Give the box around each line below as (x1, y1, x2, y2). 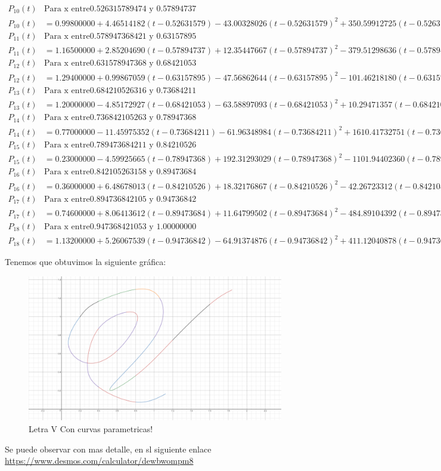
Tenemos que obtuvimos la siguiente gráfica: (5, 255, 166, 268)
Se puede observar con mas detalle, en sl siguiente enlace (5, 442, 212, 455)
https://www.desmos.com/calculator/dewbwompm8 (5, 454, 194, 467)
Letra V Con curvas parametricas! (29, 423, 153, 435)
